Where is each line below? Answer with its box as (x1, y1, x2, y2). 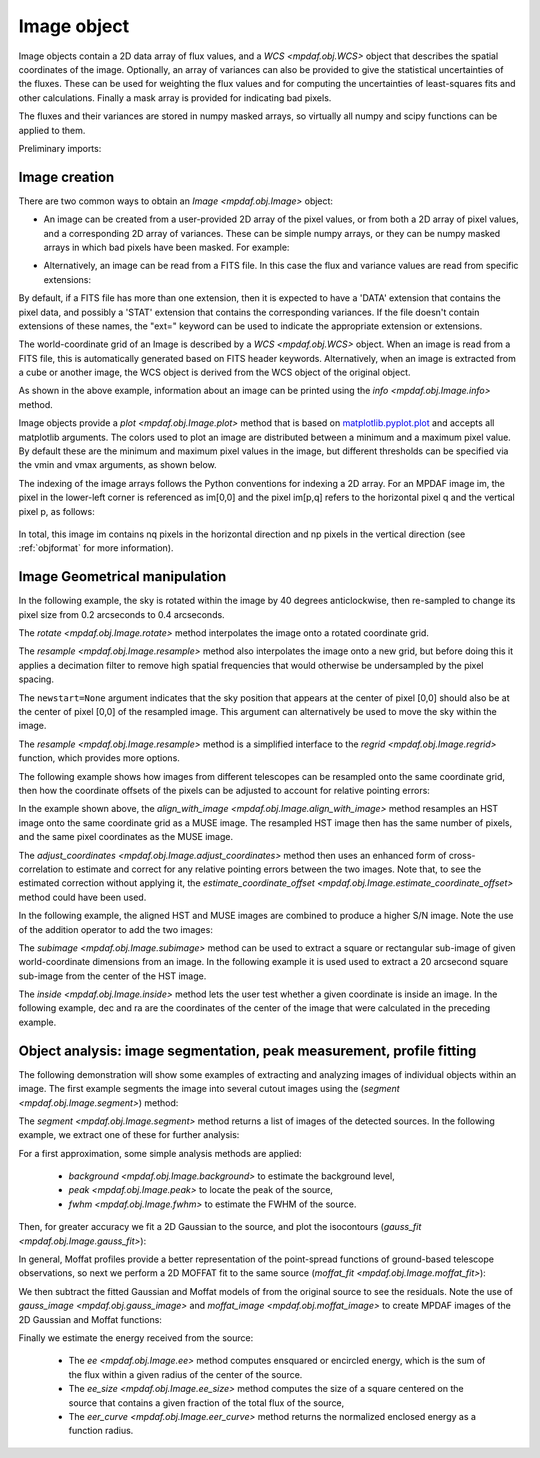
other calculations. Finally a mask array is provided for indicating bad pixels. (18, 91, 332, 104)
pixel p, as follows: (18, 505, 95, 517)
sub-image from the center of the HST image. (18, 970, 207, 982)
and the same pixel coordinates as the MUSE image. (18, 831, 234, 843)
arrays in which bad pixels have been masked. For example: (43, 241, 290, 253)
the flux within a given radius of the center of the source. (68, 1368, 303, 1380)
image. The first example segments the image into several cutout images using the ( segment (18, 1083, 400, 1095)
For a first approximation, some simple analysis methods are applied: (18, 1147, 302, 1159)
